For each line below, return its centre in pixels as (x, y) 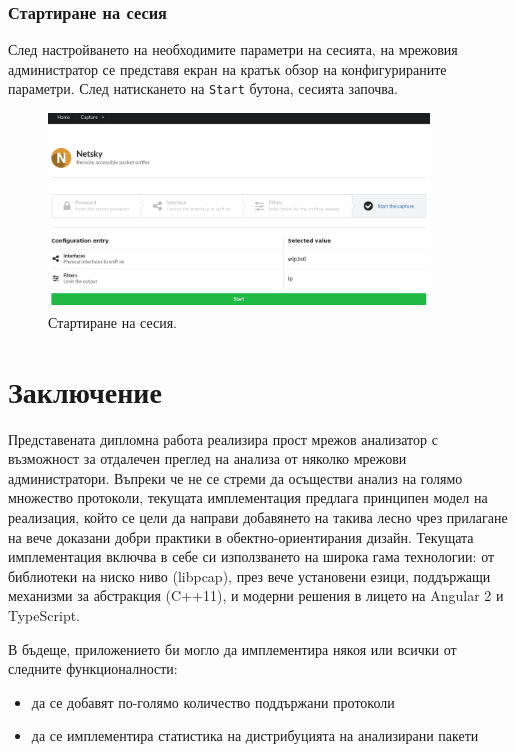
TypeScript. (44, 614)
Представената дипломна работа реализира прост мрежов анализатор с (223, 438)
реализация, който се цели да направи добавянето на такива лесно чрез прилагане (258, 517)
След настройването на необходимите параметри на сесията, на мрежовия (233, 49)
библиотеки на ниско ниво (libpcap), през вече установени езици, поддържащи (249, 575)
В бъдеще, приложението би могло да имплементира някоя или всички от (232, 648)
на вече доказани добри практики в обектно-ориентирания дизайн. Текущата (241, 536)
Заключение (85, 390)
